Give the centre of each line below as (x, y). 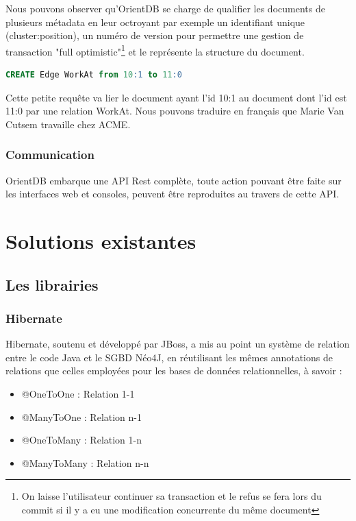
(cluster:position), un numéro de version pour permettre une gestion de (155, 35)
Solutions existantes (101, 241)
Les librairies (52, 284)
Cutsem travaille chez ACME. (68, 124)
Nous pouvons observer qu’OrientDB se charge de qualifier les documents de (165, 8)
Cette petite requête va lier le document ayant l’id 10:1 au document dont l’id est (176, 97)
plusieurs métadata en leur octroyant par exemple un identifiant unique (155, 22)
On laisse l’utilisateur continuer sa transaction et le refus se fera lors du (171, 496)
